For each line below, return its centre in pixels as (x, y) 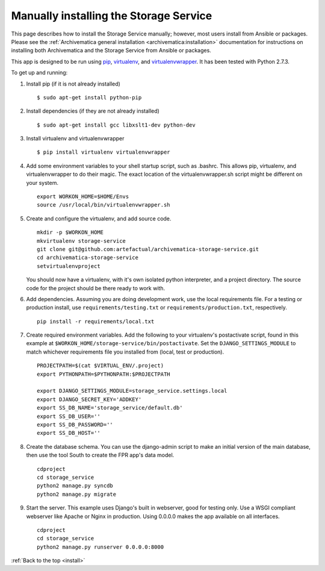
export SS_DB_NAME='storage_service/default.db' (110, 408)
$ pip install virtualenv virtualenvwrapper (104, 152)
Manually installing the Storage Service (112, 16)
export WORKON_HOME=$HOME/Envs (83, 197)
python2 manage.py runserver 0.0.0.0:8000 (101, 547)
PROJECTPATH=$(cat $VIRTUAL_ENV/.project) (101, 366)
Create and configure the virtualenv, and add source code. (99, 218)
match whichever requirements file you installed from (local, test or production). (125, 352)
